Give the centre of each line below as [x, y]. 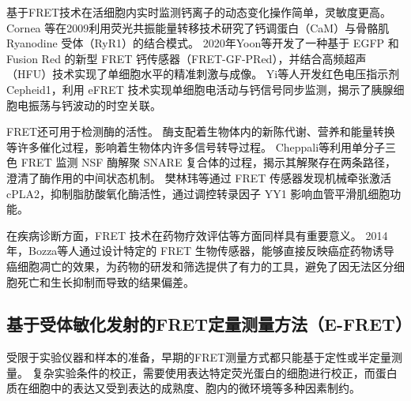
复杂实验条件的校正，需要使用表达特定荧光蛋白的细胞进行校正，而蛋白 [215, 372]
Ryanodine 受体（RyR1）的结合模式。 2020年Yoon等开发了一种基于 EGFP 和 [203, 43]
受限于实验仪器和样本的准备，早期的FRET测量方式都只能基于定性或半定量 [199, 357]
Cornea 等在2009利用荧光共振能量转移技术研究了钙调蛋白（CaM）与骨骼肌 [198, 27]
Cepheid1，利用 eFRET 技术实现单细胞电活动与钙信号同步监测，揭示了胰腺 [200, 89]
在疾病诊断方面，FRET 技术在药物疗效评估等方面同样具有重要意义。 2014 [197, 235]
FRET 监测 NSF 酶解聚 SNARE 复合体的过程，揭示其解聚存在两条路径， [209, 162]
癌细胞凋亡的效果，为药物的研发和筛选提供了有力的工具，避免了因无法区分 [200, 266]
